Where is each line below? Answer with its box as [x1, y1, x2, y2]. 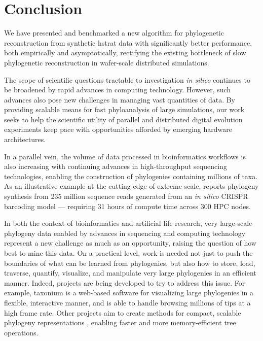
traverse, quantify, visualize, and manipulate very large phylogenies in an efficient [4, 267, 256, 278]
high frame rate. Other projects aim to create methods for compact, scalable [4, 307, 241, 318]
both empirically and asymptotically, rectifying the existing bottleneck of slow [4, 47, 246, 58]
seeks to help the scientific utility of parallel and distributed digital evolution [4, 114, 243, 124]
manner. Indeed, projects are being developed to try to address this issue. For [4, 277, 245, 288]
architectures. [4, 134, 46, 145]
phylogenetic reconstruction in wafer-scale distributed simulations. [4, 57, 209, 67]
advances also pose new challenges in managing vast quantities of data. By [4, 94, 236, 105]
